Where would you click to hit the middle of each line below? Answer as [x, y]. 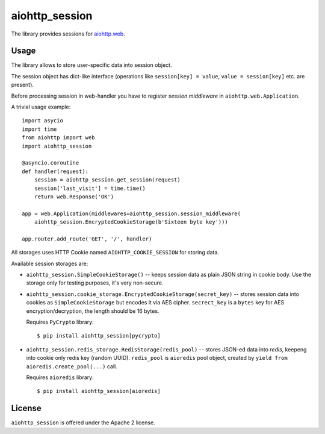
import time [39, 129]
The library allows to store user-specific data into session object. [91, 65]
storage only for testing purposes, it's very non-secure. [95, 283]
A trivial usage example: [41, 107]
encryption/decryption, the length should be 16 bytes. [93, 311]
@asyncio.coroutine [51, 163]
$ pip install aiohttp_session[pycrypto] [99, 336]
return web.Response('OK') [74, 197]
